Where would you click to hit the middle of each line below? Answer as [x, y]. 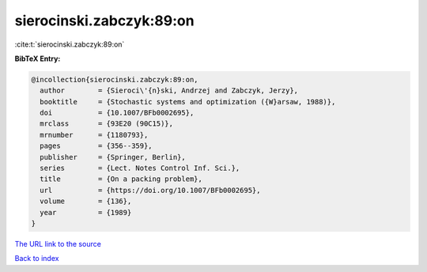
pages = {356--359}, [96, 146]
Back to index [37, 259]
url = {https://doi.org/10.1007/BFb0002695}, [150, 190]
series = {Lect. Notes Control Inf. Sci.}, [140, 168]
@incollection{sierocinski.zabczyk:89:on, [115, 79]
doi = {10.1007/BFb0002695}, [117, 113]
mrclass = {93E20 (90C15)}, [107, 124]
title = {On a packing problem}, [121, 179]
